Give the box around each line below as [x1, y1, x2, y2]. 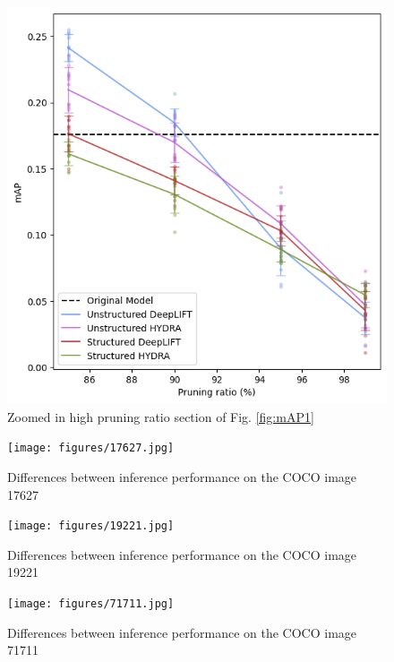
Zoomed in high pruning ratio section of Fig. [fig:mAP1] [7, 407, 314, 426]
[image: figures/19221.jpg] [7, 520, 175, 533]
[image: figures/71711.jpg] [7, 598, 175, 610]
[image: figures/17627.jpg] [7, 442, 175, 455]
